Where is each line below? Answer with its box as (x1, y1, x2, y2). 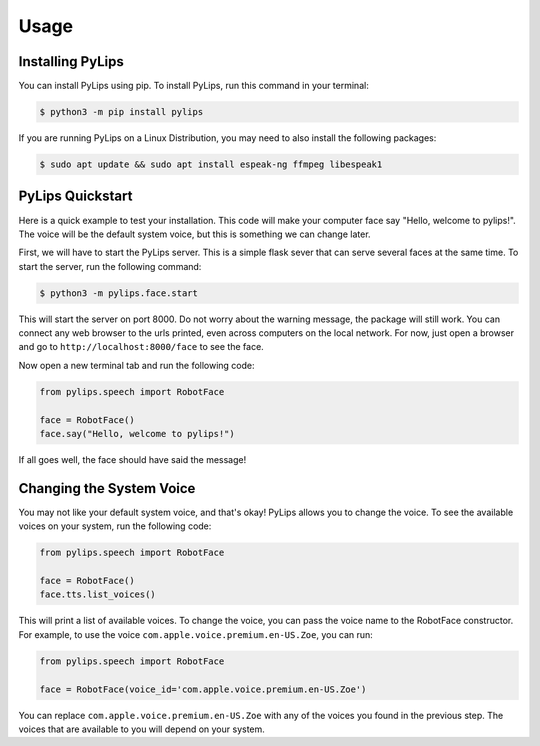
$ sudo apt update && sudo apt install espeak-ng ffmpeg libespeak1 (39, 159, 383, 170)
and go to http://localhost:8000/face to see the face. (18, 341, 264, 353)
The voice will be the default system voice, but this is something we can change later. (18, 228, 371, 240)
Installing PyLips (18, 53, 124, 70)
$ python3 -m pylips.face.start (39, 287, 199, 299)
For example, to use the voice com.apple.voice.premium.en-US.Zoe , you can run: (18, 628, 374, 640)
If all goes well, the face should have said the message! (18, 453, 247, 465)
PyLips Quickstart (18, 188, 133, 205)
